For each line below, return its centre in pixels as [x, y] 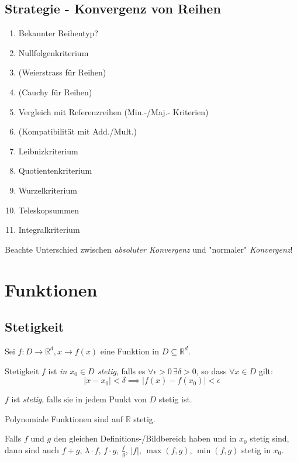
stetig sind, [270, 438]
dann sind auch [32, 449]
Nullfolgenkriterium [53, 52]
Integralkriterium [49, 230]
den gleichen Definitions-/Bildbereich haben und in [145, 438]
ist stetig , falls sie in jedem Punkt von [79, 399]
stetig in [256, 449]
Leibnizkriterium [48, 151]
